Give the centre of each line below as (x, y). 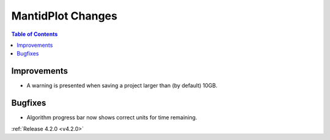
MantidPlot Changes (64, 16)
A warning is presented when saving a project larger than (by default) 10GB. (122, 86)
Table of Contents (35, 34)
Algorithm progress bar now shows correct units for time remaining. (112, 117)
